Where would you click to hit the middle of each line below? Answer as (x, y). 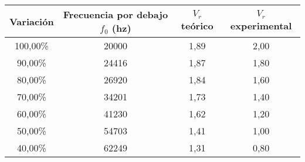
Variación (32, 21)
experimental (261, 25)
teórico (197, 25)
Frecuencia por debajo (116, 14)
